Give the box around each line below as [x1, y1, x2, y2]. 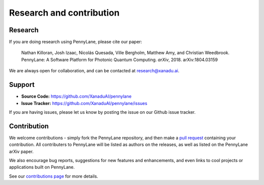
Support [9, 81, 35, 89]
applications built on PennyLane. [9, 164, 75, 170]
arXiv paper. [9, 148, 34, 154]
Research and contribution [9, 7, 120, 18]
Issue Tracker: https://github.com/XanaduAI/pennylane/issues [21, 100, 148, 106]
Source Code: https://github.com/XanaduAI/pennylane [21, 93, 132, 100]
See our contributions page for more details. [9, 173, 98, 179]
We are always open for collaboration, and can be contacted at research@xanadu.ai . [9, 68, 179, 74]
